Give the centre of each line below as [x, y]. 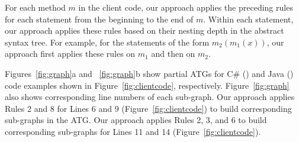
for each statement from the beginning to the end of [99, 19]
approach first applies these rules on [70, 54]
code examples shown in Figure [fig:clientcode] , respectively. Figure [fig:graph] [147, 85]
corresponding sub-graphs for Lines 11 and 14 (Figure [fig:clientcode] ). [133, 131]
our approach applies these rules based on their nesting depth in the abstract [144, 30]
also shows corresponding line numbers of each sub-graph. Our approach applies [150, 97]
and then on [173, 54]
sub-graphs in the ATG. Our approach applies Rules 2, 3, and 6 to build [136, 120]
